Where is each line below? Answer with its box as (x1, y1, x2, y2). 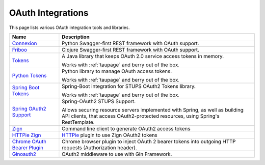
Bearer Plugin (12, 144, 44, 151)
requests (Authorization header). (61, 144, 137, 151)
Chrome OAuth (12, 138, 47, 145)
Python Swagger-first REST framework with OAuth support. (61, 40, 199, 47)
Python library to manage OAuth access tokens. (61, 68, 172, 75)
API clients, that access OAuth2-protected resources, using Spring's (61, 112, 220, 119)
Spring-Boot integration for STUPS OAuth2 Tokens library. (61, 82, 196, 89)
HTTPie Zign (12, 132, 41, 138)
